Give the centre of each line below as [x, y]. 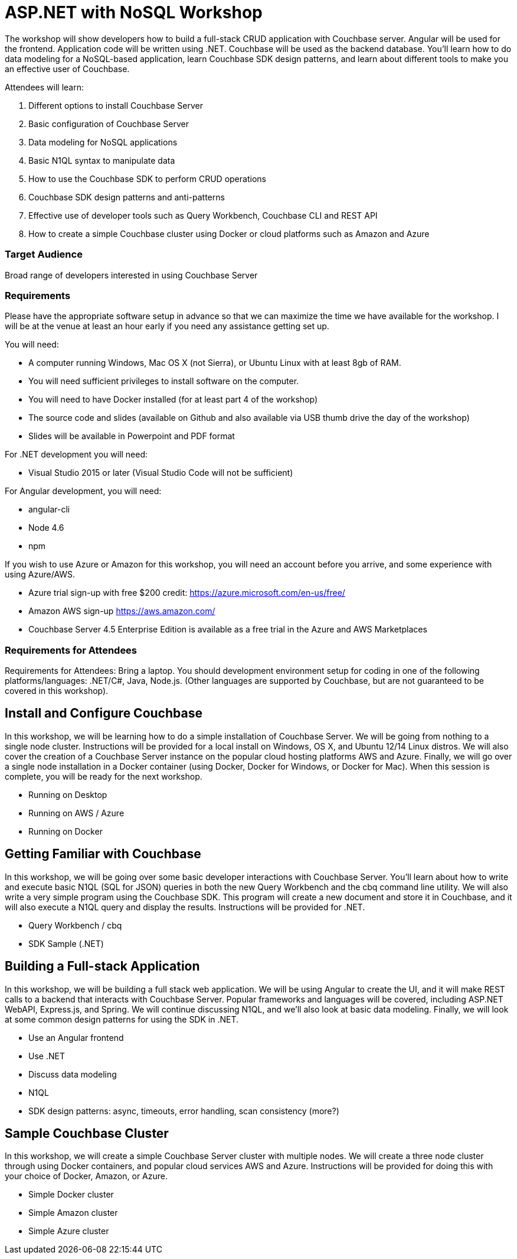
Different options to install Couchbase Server [116, 105]
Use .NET [47, 1056]
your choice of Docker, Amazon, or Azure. [86, 1176]
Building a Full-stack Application [102, 966]
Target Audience [44, 254]
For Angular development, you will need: [83, 491]
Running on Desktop [68, 794]
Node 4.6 [46, 528]
